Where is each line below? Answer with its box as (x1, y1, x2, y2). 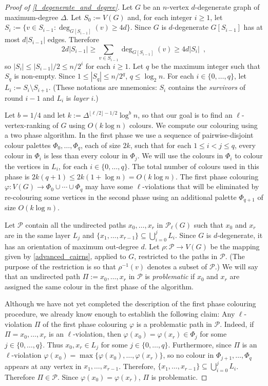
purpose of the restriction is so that (5, 261, 116, 271)
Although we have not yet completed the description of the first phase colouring (5, 298, 256, 309)
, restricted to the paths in (134, 251, 218, 262)
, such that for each (130, 140, 192, 151)
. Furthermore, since (168, 339, 232, 350)
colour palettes (5, 140, 51, 151)
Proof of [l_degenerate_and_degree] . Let (5, 2, 133, 12)
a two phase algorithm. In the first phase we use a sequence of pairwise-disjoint (5, 130, 254, 140)
